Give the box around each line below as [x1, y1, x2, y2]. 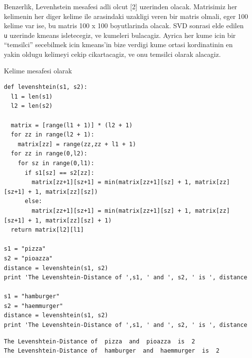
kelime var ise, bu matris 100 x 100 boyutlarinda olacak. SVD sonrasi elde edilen [4, 20, 244, 31]
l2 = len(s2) [11, 102, 53, 110]
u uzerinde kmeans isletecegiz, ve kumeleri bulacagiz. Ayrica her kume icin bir [4, 30, 236, 40]
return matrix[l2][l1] [11, 226, 84, 234]
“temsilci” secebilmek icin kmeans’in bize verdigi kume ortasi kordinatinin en [4, 39, 233, 50]
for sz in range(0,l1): [17, 159, 95, 167]
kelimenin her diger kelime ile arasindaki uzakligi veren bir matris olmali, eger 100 [4, 11, 248, 21]
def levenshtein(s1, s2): [4, 84, 87, 91]
